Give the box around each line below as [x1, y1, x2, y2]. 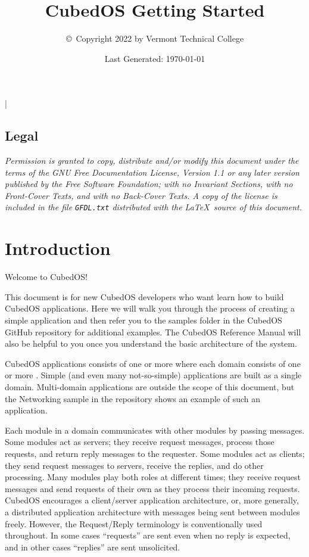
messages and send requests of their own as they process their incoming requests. [5, 482, 300, 494]
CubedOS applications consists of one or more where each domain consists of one [5, 357, 301, 369]
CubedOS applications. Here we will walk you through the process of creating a [5, 302, 295, 315]
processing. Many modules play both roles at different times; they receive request [5, 471, 301, 483]
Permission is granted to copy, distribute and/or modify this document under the [5, 154, 299, 167]
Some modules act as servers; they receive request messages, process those [5, 435, 274, 448]
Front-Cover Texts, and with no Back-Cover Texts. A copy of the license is [5, 189, 277, 201]
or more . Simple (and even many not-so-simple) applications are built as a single [5, 369, 302, 381]
